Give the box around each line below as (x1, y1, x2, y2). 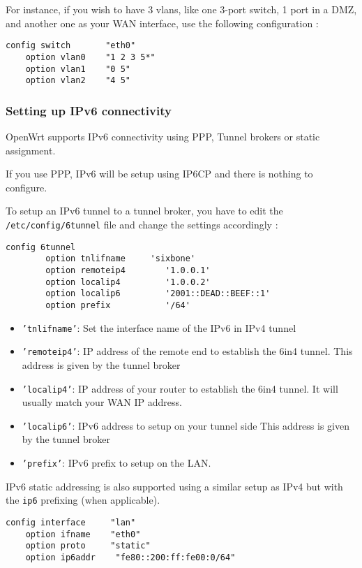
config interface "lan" (6, 517, 136, 527)
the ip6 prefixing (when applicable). (6, 493, 160, 507)
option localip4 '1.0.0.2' (45, 277, 211, 287)
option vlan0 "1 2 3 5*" (25, 52, 156, 62)
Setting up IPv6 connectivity (6, 101, 172, 119)
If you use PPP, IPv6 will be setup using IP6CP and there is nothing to (6, 166, 313, 181)
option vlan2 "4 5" (25, 75, 130, 86)
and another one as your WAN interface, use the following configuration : (6, 15, 319, 30)
